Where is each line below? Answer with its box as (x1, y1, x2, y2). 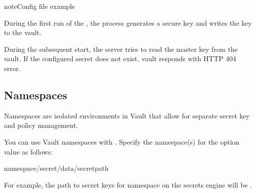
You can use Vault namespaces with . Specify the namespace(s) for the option (4, 136, 240, 147)
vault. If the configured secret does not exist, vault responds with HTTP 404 (4, 53, 236, 64)
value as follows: (4, 146, 53, 156)
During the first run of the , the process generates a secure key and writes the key (4, 17, 252, 28)
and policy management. (4, 120, 78, 130)
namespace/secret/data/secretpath (4, 163, 109, 173)
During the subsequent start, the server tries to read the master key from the (4, 43, 238, 54)
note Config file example (4, 1, 75, 11)
